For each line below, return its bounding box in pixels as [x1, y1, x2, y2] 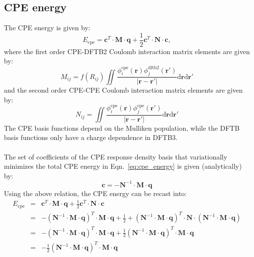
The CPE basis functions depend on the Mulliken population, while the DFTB [4, 122, 240, 133]
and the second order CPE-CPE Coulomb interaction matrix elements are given [4, 85, 243, 95]
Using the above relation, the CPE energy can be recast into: [4, 188, 187, 198]
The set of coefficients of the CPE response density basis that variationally [4, 151, 228, 161]
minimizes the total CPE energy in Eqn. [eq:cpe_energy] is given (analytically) [4, 161, 242, 171]
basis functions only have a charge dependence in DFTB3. [4, 132, 178, 142]
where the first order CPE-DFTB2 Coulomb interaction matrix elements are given [4, 46, 250, 56]
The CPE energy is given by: [4, 22, 90, 33]
